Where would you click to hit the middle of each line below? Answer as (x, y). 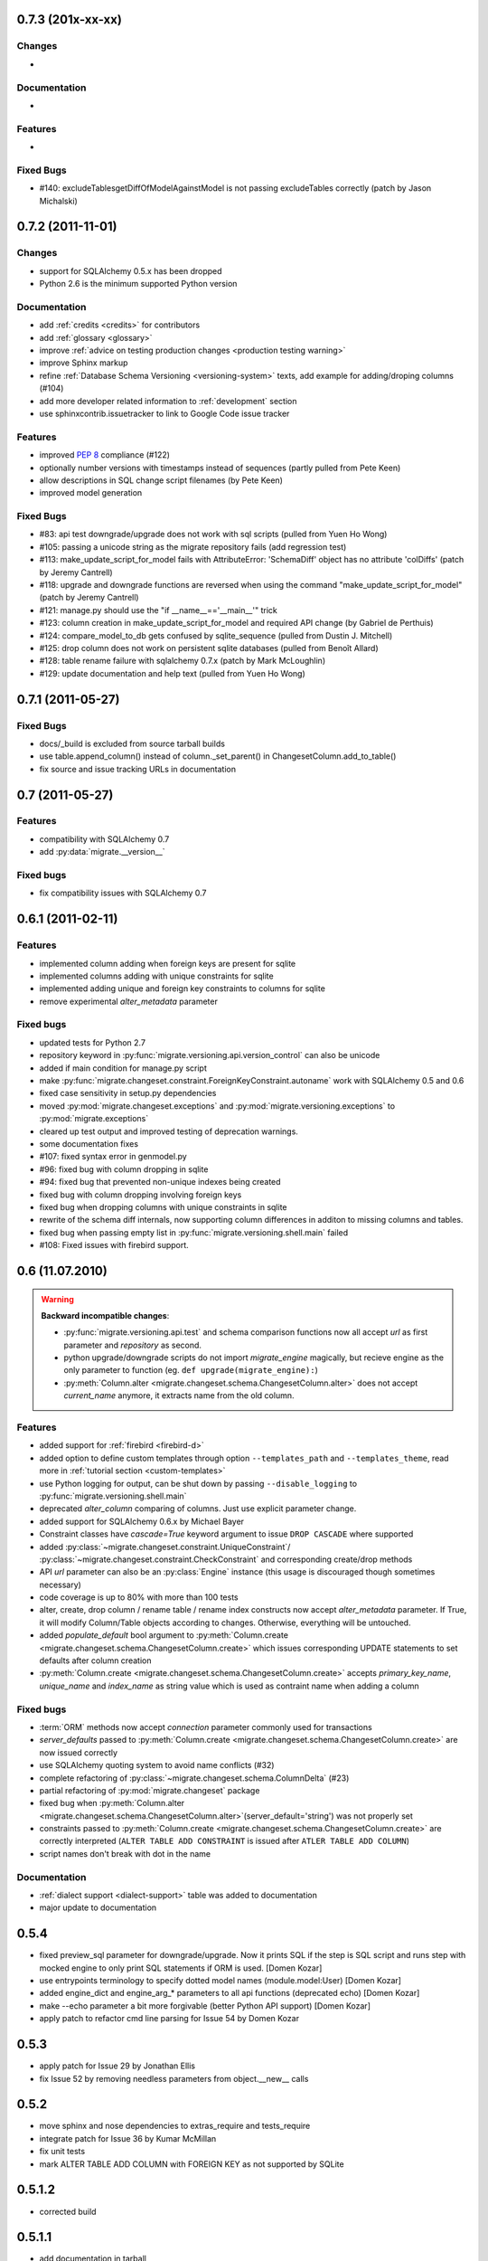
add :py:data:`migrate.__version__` (103, 852)
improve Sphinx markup (84, 363)
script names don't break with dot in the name (125, 1853)
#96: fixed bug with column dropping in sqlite (124, 1169)
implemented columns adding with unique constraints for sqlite (157, 976)
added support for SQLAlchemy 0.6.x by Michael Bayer (141, 1521)
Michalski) (59, 201)
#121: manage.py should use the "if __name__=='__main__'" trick (158, 610)
